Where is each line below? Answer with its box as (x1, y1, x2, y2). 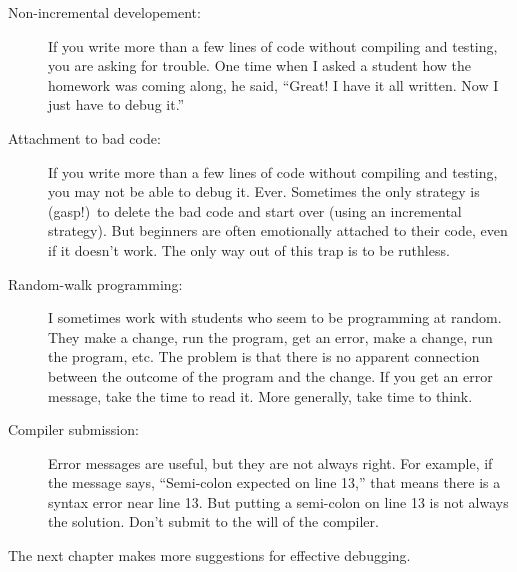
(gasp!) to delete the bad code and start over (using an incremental (48, 200, 462, 221)
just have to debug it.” (48, 94, 185, 115)
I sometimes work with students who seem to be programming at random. (48, 307, 502, 328)
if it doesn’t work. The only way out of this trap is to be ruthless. (48, 239, 450, 260)
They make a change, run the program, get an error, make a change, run (48, 326, 493, 347)
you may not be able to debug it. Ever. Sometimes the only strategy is (48, 181, 480, 202)
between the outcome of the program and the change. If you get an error (48, 365, 493, 386)
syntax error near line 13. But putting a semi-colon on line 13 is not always (48, 491, 509, 512)
